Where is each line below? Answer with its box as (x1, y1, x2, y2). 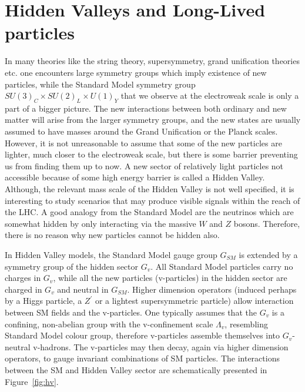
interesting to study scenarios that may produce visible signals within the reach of (5, 194, 300, 206)
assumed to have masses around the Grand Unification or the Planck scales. (5, 125, 278, 138)
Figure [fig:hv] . (5, 375, 59, 387)
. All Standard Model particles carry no (150, 260, 293, 272)
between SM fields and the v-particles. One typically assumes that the (5, 306, 257, 318)
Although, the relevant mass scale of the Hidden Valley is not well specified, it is (5, 183, 294, 195)
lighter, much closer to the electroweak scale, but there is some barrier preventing (5, 148, 298, 160)
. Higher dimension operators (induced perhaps (127, 283, 297, 295)
